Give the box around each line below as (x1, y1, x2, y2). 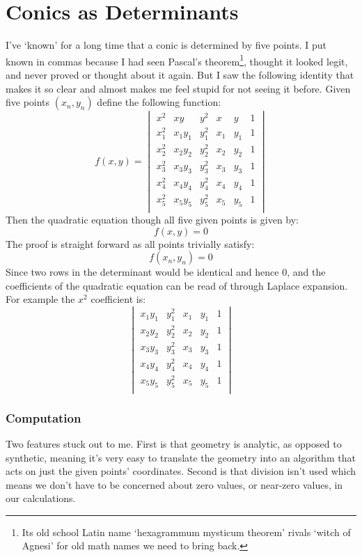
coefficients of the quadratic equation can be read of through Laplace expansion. (6, 278, 348, 292)
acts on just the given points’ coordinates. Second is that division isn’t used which (6, 464, 356, 478)
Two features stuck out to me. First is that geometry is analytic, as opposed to (6, 436, 342, 450)
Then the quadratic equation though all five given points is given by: (6, 212, 299, 226)
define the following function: (97, 95, 221, 109)
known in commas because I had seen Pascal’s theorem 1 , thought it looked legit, (6, 52, 348, 68)
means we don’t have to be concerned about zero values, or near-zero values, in (6, 477, 343, 492)
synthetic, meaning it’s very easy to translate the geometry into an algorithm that (6, 450, 356, 464)
